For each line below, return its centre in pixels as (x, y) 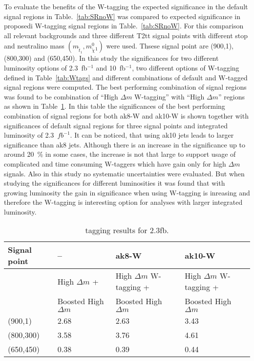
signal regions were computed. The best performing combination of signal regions (125, 87)
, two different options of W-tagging (186, 67)
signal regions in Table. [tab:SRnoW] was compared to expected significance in (122, 16)
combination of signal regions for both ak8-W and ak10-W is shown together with (126, 115)
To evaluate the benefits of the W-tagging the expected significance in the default (126, 6)
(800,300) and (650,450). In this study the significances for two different (111, 58)
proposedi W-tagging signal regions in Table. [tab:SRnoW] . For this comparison (124, 26)
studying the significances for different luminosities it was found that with (115, 183)
